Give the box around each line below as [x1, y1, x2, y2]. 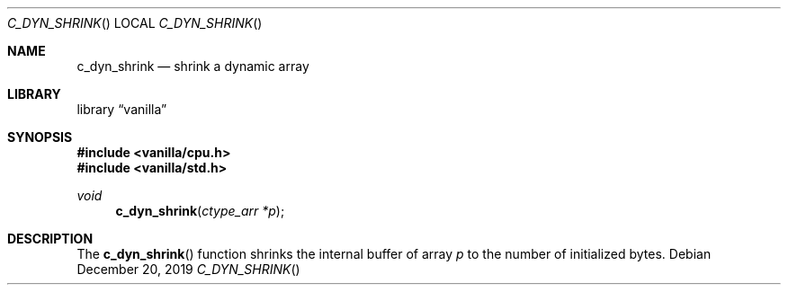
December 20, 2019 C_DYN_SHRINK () [76, 261, 300, 277]
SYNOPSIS [7, 129, 73, 145]
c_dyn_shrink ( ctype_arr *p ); [115, 203, 285, 218]
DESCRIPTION [7, 231, 94, 246]
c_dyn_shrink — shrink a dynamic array [76, 58, 309, 74]
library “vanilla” [76, 102, 167, 117]
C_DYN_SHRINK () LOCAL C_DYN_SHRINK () [7, 15, 263, 31]
